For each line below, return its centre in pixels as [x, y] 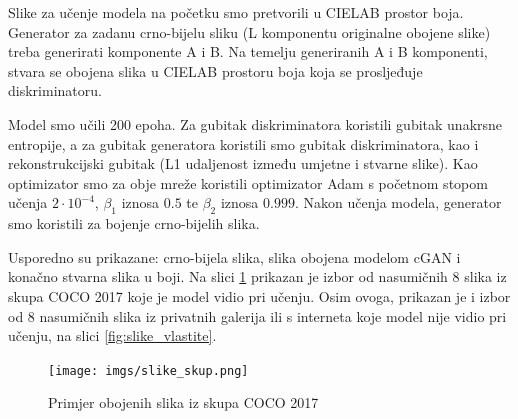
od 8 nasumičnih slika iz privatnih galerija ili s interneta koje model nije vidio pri [257, 315]
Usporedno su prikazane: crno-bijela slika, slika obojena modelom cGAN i [234, 256]
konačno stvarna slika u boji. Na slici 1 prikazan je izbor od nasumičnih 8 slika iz [257, 276]
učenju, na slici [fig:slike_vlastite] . [112, 335]
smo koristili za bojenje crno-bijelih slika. [134, 223]
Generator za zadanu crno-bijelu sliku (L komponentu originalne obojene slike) [249, 31]
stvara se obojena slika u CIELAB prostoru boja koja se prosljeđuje [215, 70]
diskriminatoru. [55, 90]
